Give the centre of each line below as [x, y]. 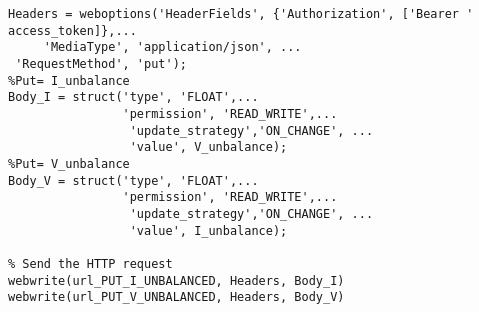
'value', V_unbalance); [208, 147]
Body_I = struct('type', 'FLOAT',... [133, 97]
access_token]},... [72, 30]
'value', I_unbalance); [208, 230]
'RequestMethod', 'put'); [101, 63]
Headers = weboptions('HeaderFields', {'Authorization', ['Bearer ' [241, 14]
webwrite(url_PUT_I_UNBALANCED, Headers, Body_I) [176, 280]
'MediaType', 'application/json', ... [172, 47]
